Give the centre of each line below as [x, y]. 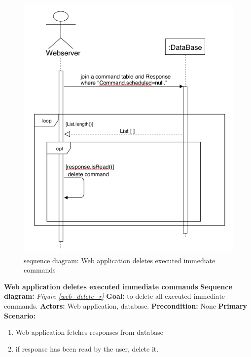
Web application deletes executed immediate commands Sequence [118, 286]
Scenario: [20, 315]
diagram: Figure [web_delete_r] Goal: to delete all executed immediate [115, 296]
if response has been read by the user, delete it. [87, 348]
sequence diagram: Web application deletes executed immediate [120, 260]
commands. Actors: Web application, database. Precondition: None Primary [126, 306]
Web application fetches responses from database [89, 332]
